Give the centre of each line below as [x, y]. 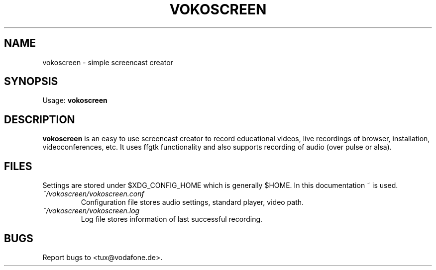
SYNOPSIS [31, 82]
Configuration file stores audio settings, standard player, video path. [192, 202]
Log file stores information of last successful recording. [172, 219]
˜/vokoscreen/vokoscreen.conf [93, 194]
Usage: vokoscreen [75, 100]
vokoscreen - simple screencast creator [108, 62]
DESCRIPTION [40, 119]
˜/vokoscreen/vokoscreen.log [91, 211]
